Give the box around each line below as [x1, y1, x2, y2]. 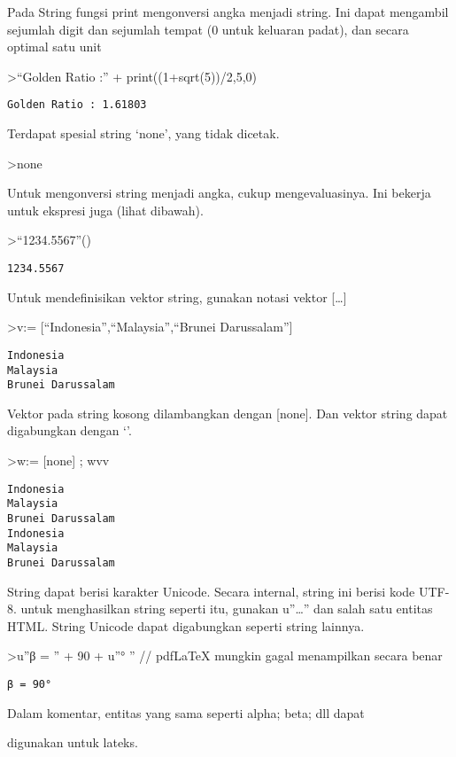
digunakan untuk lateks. [7, 733, 138, 752]
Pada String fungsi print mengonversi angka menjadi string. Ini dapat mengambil [7, 3, 449, 20]
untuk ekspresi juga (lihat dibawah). [7, 200, 204, 219]
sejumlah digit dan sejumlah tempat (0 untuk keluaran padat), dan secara [7, 20, 409, 38]
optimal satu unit [7, 37, 102, 56]
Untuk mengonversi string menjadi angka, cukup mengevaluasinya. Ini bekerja [7, 183, 431, 202]
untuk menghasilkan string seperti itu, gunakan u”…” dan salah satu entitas [20, 599, 433, 618]
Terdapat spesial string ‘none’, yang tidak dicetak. [7, 124, 280, 143]
